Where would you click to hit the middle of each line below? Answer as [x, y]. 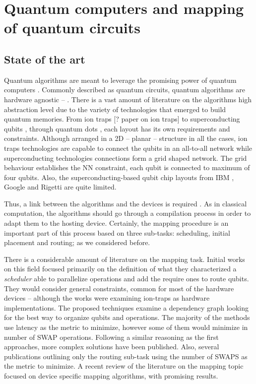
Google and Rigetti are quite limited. [60, 187]
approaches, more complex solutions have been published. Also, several [112, 347]
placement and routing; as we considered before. [77, 242]
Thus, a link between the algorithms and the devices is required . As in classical [126, 203]
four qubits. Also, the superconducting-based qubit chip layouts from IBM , [119, 177]
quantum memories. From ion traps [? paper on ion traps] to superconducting [122, 119]
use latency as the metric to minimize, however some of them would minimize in [126, 327]
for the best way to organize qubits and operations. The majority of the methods [127, 317]
